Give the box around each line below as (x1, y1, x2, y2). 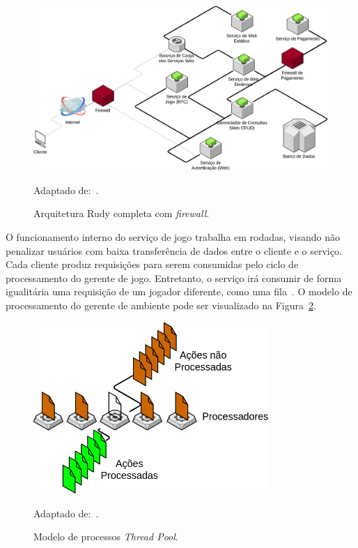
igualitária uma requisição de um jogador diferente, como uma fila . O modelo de (6, 284, 352, 299)
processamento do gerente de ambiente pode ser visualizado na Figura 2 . (6, 297, 316, 312)
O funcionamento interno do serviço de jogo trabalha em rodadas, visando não (6, 230, 340, 244)
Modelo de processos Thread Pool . (33, 529, 178, 544)
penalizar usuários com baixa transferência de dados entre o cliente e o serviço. (6, 243, 342, 258)
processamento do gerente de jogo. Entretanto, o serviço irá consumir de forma (6, 270, 342, 285)
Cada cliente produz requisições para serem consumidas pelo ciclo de (6, 257, 299, 272)
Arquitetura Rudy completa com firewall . (33, 206, 210, 221)
